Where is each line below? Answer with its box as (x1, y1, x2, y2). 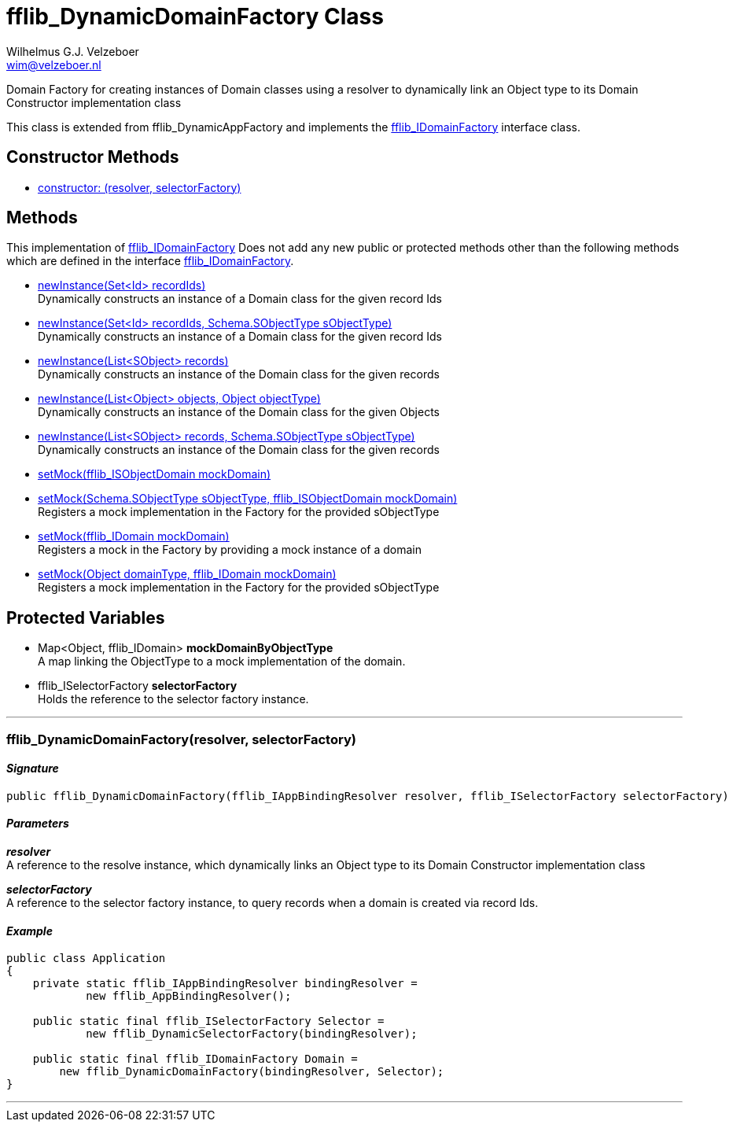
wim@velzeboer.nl (6, 57, 101, 72)
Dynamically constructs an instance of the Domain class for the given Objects (38, 405, 440, 419)
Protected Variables (6, 607, 165, 628)
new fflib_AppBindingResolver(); (86, 990, 292, 1003)
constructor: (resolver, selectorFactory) (38, 180, 241, 194)
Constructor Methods (6, 147, 179, 168)
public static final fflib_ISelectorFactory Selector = (32, 1015, 385, 1028)
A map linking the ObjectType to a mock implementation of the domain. (38, 654, 406, 669)
